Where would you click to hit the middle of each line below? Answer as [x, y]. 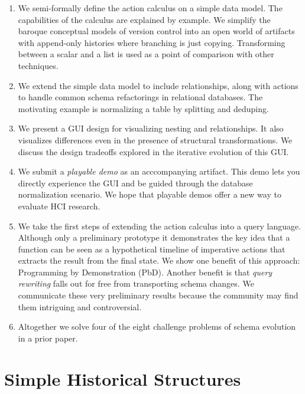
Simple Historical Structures [123, 378]
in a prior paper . [48, 338]
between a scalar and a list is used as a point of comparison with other [146, 54]
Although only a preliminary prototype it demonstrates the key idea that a [154, 237]
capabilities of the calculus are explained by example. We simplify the [144, 19]
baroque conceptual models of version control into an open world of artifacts [156, 31]
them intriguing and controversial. [80, 306]
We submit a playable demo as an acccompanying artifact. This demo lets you [159, 171]
